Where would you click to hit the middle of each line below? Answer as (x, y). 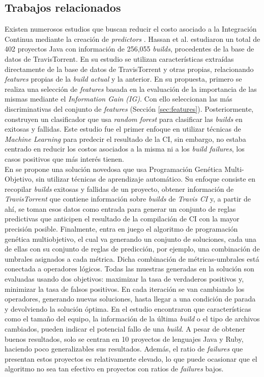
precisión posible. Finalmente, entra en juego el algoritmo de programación (121, 229)
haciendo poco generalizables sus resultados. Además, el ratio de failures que (124, 349)
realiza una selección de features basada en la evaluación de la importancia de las (131, 89)
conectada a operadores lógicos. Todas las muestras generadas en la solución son (129, 269)
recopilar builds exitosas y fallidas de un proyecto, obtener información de (119, 188)
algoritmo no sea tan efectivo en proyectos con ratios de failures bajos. (114, 369)
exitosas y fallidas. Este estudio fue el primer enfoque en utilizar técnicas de (123, 129)
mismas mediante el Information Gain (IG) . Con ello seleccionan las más (119, 99)
